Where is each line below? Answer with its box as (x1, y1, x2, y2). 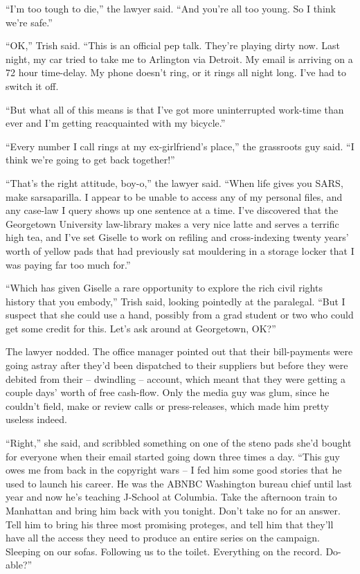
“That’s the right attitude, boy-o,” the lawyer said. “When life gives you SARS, (6, 175, 343, 190)
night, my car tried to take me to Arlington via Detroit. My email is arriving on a (6, 51, 353, 66)
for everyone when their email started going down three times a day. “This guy (6, 449, 341, 463)
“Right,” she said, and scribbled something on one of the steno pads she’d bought (6, 436, 352, 450)
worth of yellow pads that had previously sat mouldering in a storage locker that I (6, 243, 354, 258)
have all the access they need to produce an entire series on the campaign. (6, 530, 320, 545)
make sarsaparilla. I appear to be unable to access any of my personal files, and (6, 189, 343, 204)
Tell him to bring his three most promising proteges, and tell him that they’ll (6, 517, 334, 531)
